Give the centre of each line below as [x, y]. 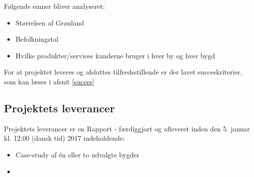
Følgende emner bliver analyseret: [55, 6]
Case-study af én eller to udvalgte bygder [77, 154]
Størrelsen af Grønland [50, 22]
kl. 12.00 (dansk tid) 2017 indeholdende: [64, 138]
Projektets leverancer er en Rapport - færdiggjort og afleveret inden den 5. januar [127, 128]
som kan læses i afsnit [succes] [49, 81]
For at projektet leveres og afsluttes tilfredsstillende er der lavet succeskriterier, [123, 72]
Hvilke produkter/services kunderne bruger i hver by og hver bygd [115, 55]
